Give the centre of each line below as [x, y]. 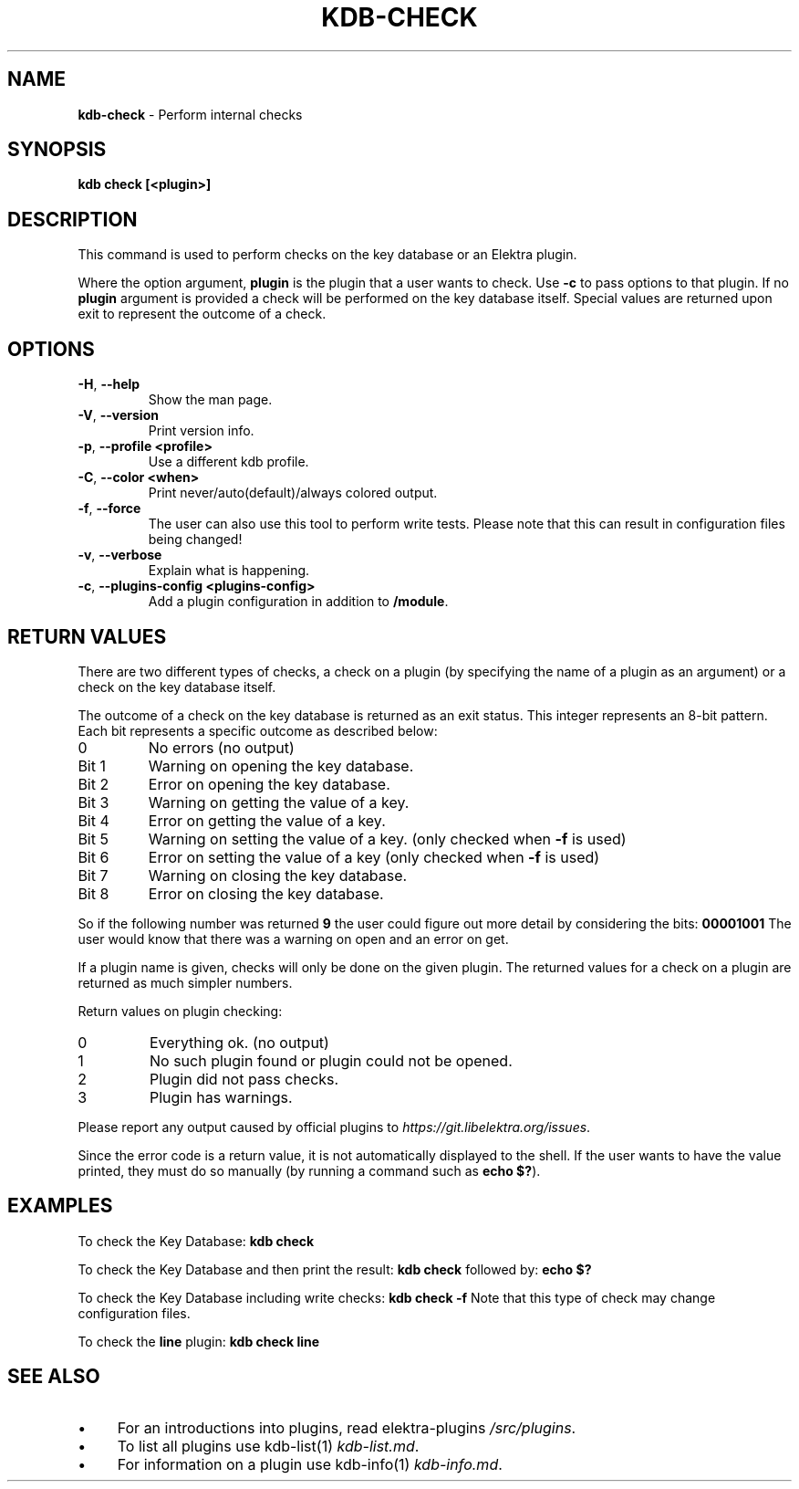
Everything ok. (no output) [239, 1042]
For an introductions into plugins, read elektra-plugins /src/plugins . [347, 1427]
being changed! [195, 540]
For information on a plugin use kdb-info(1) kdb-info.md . [310, 1464]
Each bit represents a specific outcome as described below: [258, 730]
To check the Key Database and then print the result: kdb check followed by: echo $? [335, 1269]
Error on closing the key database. [266, 893]
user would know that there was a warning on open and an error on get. [293, 938]
